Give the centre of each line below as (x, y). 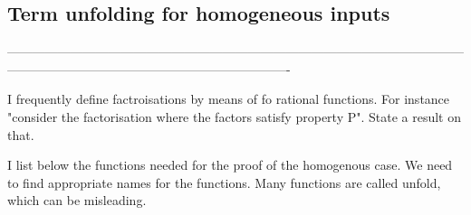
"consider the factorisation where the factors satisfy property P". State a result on (235, 116)
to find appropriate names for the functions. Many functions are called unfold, (224, 182)
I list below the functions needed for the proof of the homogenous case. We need (230, 165)
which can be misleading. (77, 200)
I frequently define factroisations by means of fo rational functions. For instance (229, 99)
